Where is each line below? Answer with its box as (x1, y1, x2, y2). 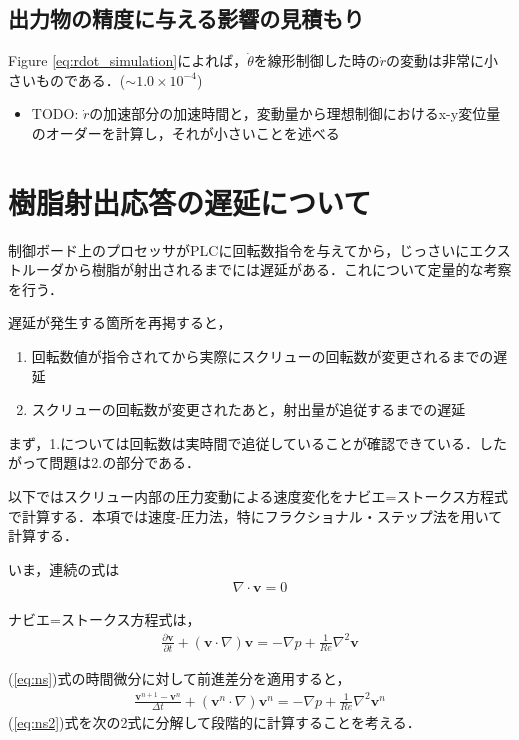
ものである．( (35, 69, 126, 90)
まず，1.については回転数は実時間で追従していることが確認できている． (8, 432, 480, 453)
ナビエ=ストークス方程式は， (8, 609, 201, 630)
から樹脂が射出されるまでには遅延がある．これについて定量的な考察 (63, 259, 512, 280)
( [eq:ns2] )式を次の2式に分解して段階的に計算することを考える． (8, 712, 421, 733)
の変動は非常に (386, 50, 485, 71)
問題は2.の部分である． (49, 452, 201, 473)
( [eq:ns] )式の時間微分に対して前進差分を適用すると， (8, 667, 351, 688)
